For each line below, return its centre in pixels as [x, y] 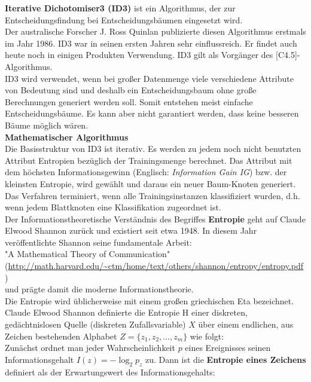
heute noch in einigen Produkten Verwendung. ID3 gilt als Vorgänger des [139, 55]
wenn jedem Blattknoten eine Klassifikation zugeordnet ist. [113, 207]
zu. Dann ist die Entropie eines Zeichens [226, 359]
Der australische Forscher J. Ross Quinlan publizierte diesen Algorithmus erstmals [155, 31]
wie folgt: [207, 336]
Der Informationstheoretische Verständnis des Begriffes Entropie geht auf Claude [155, 218]
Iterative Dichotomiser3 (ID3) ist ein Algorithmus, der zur [120, 8]
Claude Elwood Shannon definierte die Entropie [92, 312]
